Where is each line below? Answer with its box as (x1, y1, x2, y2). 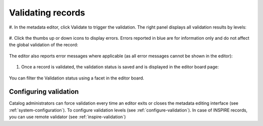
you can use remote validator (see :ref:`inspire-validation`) (9, 114, 126, 120)
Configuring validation (9, 88, 79, 96)
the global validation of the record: (9, 42, 78, 48)
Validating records (9, 7, 85, 18)
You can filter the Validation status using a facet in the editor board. (9, 75, 145, 81)
